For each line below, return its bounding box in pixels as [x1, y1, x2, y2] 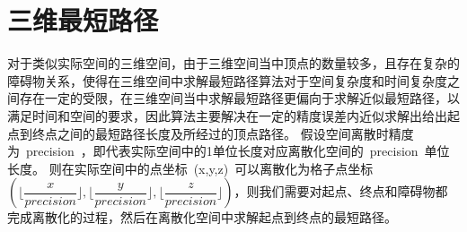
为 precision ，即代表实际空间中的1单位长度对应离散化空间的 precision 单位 [7, 142, 450, 160]
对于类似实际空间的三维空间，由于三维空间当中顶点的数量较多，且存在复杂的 [7, 54, 460, 73]
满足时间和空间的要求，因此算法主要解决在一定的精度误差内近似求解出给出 [7, 106, 447, 125]
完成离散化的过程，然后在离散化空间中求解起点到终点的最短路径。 [7, 208, 397, 227]
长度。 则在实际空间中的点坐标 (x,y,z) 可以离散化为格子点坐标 [7, 159, 374, 177]
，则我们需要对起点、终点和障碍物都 [233, 182, 448, 201]
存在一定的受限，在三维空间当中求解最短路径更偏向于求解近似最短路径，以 [19, 89, 460, 107]
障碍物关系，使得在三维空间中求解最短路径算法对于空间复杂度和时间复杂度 [7, 71, 447, 90]
